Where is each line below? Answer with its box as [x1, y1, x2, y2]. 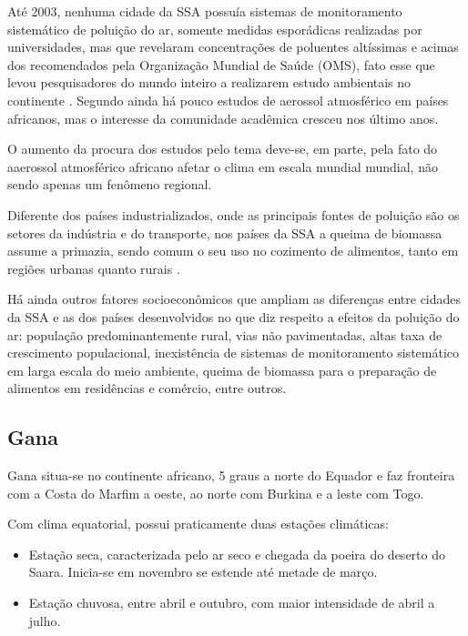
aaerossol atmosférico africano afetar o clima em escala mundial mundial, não [7, 156, 438, 176]
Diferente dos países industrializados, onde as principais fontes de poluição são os [7, 205, 460, 224]
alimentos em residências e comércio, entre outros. [7, 379, 287, 398]
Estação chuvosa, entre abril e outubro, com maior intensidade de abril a [28, 593, 435, 612]
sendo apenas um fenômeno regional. [7, 175, 212, 194]
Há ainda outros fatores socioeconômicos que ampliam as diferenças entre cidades [7, 289, 462, 308]
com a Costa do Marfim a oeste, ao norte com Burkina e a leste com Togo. [7, 483, 424, 502]
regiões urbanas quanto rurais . [7, 258, 180, 278]
